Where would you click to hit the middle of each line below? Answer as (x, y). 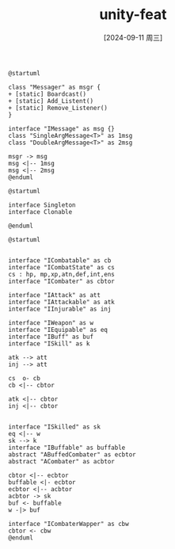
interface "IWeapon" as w (51, 322)
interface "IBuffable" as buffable (67, 448)
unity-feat (133, 15)
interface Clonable (40, 212)
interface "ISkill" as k (49, 343)
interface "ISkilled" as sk (55, 427)
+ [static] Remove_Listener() (58, 108)
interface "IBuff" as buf (51, 337)
